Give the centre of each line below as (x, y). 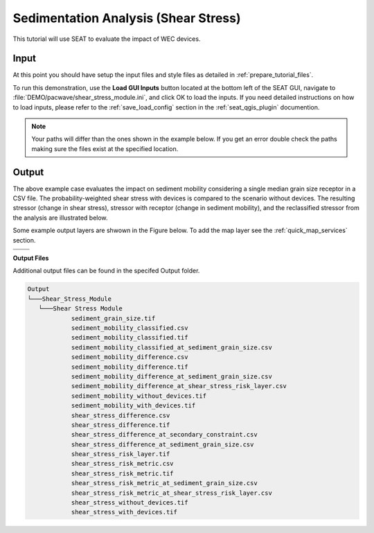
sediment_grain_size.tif (113, 318)
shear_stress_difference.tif (121, 425)
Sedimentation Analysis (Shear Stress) (127, 18)
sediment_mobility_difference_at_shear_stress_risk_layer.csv (179, 386)
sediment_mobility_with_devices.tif (133, 406)
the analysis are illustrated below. (60, 218)
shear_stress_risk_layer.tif (121, 454)
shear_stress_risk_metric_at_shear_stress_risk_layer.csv (172, 493)
